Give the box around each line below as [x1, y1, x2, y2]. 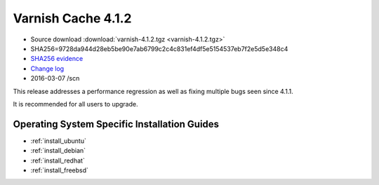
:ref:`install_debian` [30, 146, 86, 155]
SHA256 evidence [30, 55, 84, 63]
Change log [30, 64, 65, 73]
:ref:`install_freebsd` [30, 165, 89, 174]
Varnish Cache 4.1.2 [13, 11, 132, 26]
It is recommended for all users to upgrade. [13, 100, 138, 108]
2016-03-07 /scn [30, 74, 80, 83]
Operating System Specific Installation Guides [13, 118, 220, 130]
